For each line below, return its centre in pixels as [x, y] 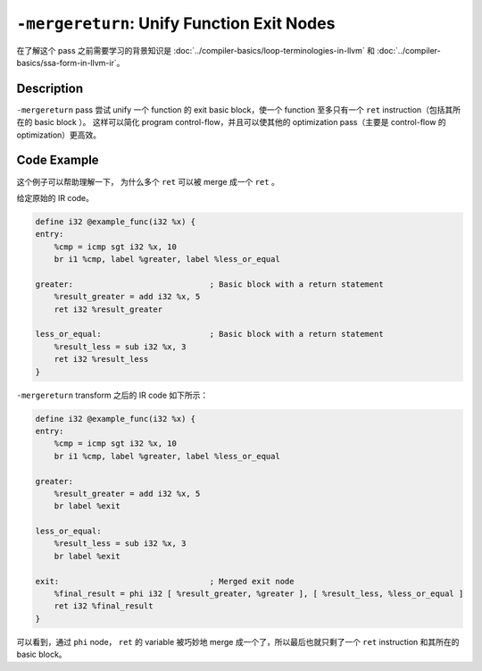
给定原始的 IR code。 [55, 197]
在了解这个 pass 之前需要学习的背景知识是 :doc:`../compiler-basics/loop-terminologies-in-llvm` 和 [195, 50]
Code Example [58, 160]
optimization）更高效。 [59, 135]
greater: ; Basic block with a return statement [209, 284]
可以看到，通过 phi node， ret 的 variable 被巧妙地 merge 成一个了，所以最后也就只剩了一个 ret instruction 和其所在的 [238, 642]
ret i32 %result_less [101, 359]
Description [50, 88]
